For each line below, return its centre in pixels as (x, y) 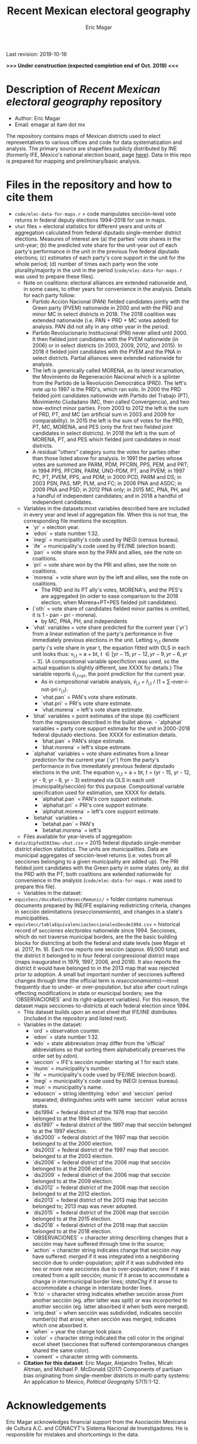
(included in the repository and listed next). (76, 1018)
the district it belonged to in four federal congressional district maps (97, 955)
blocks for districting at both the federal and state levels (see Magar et (100, 943)
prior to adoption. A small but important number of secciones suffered (99, 974)
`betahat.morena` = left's (71, 830)
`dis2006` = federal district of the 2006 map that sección (101, 1162)
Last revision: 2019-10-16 (36, 54)
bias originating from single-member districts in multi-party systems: (107, 1375)
